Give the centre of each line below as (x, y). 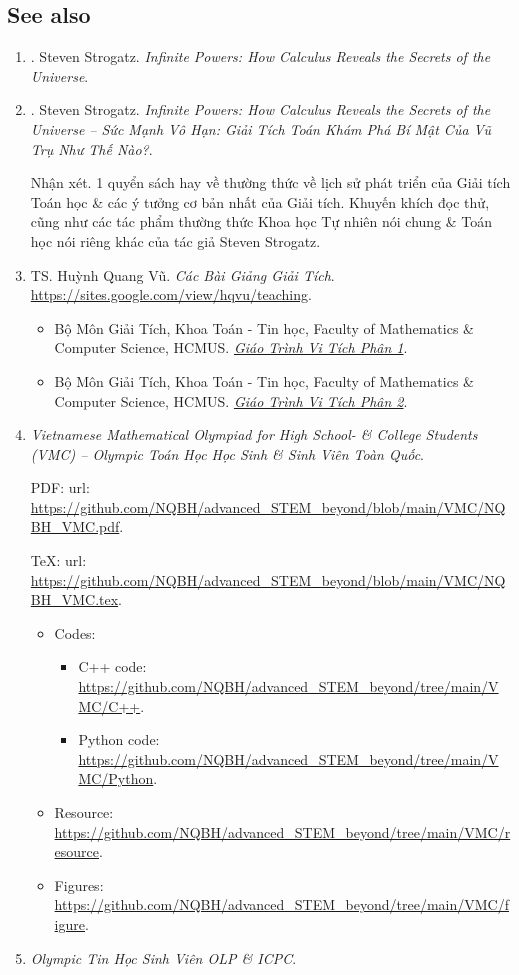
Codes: (75, 632)
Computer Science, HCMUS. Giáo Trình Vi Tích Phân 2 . (231, 400)
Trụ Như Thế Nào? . (91, 148)
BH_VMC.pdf (75, 526)
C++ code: (112, 666)
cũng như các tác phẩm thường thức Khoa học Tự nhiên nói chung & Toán (261, 221)
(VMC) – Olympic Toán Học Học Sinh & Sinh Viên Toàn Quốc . (227, 453)
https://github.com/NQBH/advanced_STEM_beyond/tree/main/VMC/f (281, 904)
